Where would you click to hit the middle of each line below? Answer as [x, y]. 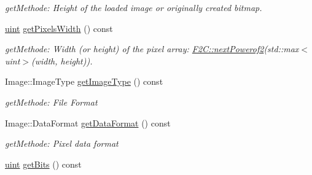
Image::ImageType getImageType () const [84, 81]
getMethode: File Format [51, 102]
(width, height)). [62, 60]
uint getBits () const [43, 164]
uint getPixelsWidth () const [59, 28]
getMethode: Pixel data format [62, 143]
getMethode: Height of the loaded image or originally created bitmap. [134, 7]
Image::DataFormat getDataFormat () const [88, 122]
